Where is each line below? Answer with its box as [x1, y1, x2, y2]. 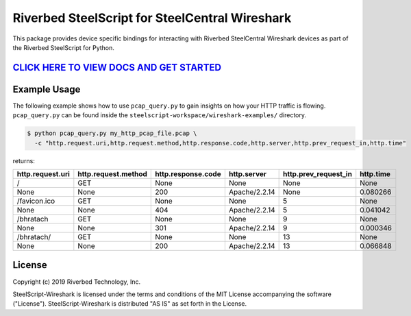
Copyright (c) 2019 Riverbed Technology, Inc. [12, 278, 141, 286]
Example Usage [12, 83, 81, 95]
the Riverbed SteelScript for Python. [12, 43, 114, 51]
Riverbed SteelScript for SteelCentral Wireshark [12, 10, 292, 25]
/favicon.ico [16, 196, 55, 206]
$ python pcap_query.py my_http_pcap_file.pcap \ [27, 130, 197, 137]
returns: [12, 156, 36, 165]
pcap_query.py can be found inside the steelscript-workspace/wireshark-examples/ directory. [12, 111, 306, 119]
